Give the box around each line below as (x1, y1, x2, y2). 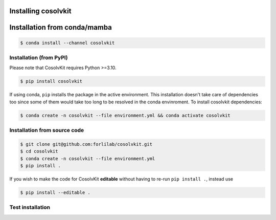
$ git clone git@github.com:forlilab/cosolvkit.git (20, 141, 153, 147)
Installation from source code (9, 127, 84, 134)
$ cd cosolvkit (20, 148, 58, 155)
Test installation (9, 204, 51, 211)
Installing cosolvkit (9, 7, 72, 15)
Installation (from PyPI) (9, 54, 68, 61)
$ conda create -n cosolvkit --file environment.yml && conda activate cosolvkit (20, 113, 231, 118)
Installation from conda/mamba (9, 23, 112, 32)
